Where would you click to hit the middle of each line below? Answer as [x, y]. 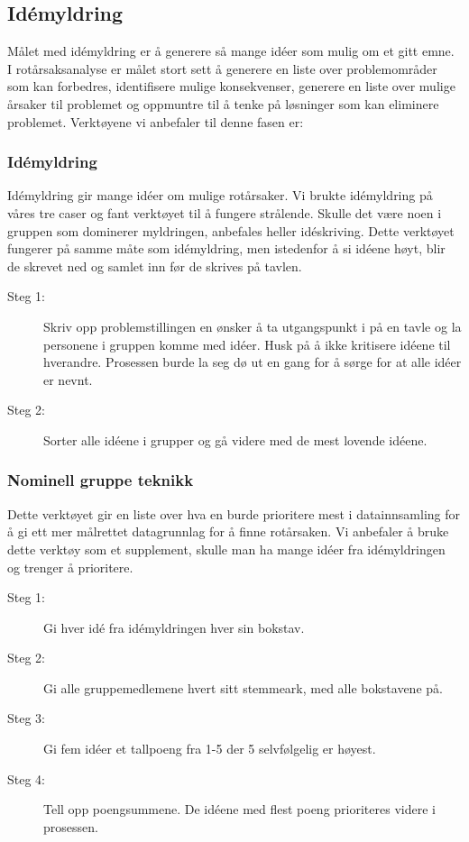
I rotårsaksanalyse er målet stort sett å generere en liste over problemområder [222, 68]
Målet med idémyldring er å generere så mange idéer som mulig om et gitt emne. [231, 51]
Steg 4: [26, 778]
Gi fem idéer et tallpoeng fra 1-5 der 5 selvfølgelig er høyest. [210, 749]
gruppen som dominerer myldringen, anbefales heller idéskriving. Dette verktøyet [231, 230]
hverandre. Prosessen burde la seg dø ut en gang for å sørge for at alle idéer [253, 362]
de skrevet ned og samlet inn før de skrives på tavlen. [155, 265]
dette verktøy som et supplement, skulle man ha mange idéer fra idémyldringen [226, 549]
